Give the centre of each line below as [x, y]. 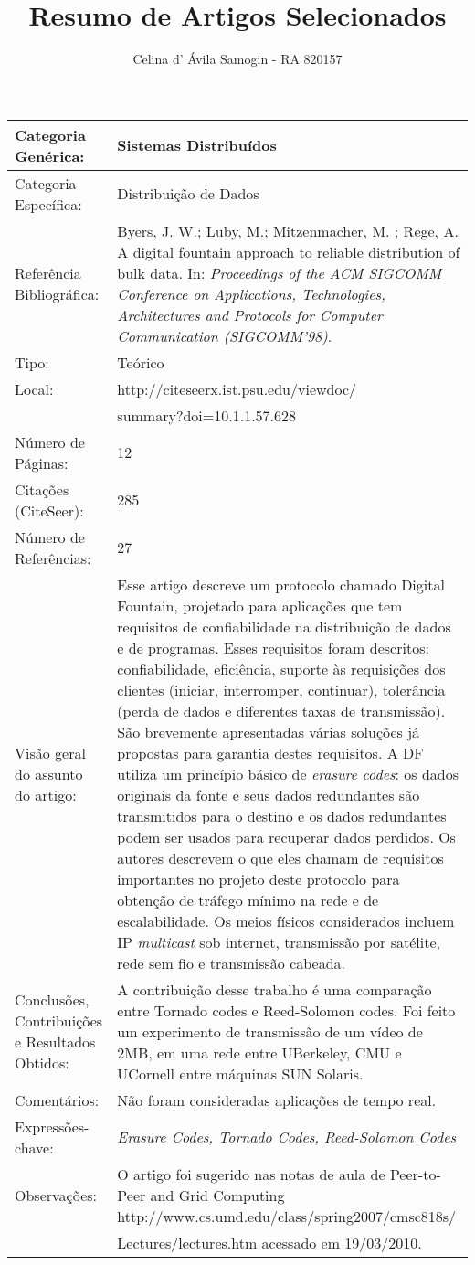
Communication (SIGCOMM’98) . [225, 335]
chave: [34, 1147]
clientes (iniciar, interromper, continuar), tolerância [281, 689]
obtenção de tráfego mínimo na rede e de [248, 899]
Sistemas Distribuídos [197, 145]
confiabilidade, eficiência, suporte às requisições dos [281, 668]
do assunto [49, 773]
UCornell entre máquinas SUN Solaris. [240, 1073]
